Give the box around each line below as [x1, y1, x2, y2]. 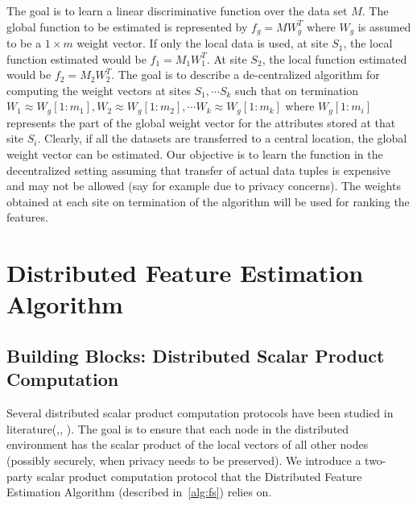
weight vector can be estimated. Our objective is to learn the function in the [6, 146, 383, 163]
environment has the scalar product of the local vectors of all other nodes [6, 436, 369, 453]
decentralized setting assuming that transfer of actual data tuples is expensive [6, 161, 391, 178]
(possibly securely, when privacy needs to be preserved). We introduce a [6, 451, 361, 468]
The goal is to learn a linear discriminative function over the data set [6, 2, 348, 19]
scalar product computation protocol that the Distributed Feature [36, 467, 362, 484]
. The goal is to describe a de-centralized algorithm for [111, 66, 380, 83]
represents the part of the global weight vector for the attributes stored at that [6, 114, 396, 131]
